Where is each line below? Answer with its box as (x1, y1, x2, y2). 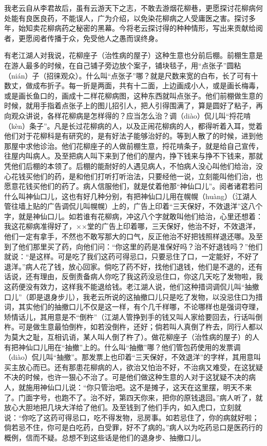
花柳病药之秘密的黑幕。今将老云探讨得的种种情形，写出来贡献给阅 (40, 23, 263, 33)
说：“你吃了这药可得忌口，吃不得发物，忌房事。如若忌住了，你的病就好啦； (4, 412, 259, 422)
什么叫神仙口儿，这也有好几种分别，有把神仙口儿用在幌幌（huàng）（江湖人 (4, 190, 257, 201)
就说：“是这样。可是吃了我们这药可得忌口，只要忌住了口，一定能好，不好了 (4, 251, 259, 262)
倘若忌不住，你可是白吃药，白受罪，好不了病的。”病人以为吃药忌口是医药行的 (4, 422, 263, 433)
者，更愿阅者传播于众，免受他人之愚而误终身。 (4, 32, 162, 43)
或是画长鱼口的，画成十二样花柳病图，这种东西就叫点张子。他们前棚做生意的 (4, 90, 263, 101)
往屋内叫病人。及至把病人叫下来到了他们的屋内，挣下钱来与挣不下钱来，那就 (4, 150, 263, 161)
